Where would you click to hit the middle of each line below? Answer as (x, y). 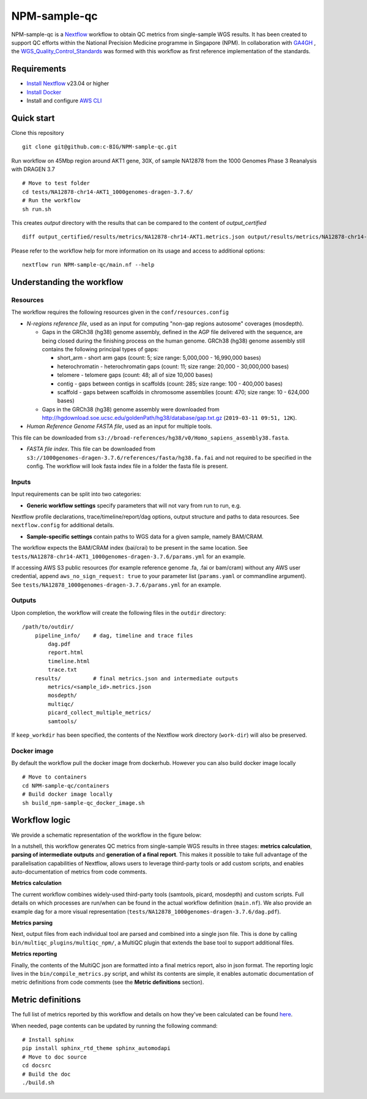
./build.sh (39, 1083)
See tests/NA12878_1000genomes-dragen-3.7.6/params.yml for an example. (116, 585)
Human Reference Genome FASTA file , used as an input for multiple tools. (119, 427)
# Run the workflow (51, 200)
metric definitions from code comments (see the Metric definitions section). (108, 982)
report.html (66, 652)
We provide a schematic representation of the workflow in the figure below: (106, 835)
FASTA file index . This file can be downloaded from (91, 449)
